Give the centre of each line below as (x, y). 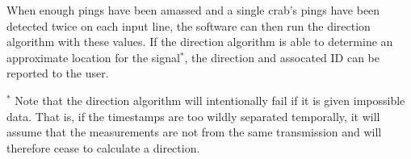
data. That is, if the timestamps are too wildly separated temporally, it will (193, 116)
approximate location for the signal (93, 57)
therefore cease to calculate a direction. (103, 147)
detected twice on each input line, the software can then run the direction (189, 25)
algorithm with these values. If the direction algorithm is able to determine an (200, 42)
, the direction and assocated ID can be (282, 57)
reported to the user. (58, 73)
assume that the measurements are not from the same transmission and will (194, 132)
